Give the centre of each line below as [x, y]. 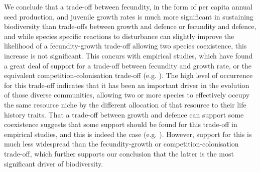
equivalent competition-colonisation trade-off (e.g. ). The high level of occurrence [128, 75]
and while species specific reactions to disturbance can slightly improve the [119, 36]
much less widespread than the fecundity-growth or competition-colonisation [121, 144]
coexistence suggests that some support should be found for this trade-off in [121, 124]
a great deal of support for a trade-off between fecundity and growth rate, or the [128, 65]
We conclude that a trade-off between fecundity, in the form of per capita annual [128, 6]
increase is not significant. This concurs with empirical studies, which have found [128, 55]
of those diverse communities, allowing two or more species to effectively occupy [127, 95]
